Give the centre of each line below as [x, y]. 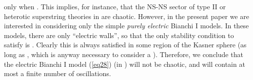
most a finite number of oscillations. [58, 73]
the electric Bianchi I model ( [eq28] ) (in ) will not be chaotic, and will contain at [125, 64]
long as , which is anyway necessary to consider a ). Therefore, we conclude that [124, 54]
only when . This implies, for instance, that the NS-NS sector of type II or [115, 6]
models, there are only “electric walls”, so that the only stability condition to [119, 35]
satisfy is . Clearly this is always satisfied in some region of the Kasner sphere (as [125, 45]
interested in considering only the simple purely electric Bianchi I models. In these [126, 26]
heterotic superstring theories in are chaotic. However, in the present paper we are [127, 16]
